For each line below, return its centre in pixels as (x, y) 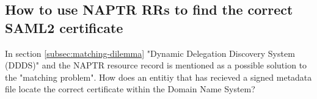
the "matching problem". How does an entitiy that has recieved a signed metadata (158, 77)
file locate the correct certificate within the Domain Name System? (130, 89)
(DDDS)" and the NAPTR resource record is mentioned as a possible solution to (156, 65)
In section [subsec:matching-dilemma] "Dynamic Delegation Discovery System (150, 53)
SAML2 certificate (64, 27)
